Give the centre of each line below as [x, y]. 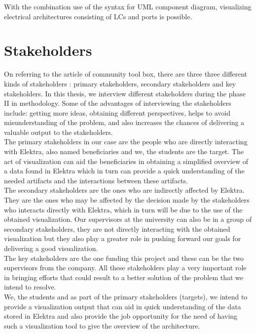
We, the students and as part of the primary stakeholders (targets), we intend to [126, 296]
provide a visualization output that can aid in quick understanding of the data [123, 306]
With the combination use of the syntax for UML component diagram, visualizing [128, 6]
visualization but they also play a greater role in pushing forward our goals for [123, 238]
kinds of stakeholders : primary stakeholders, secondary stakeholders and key [120, 83]
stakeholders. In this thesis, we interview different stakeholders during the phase [125, 93]
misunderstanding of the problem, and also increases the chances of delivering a [124, 122]
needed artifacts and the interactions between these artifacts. [96, 180]
